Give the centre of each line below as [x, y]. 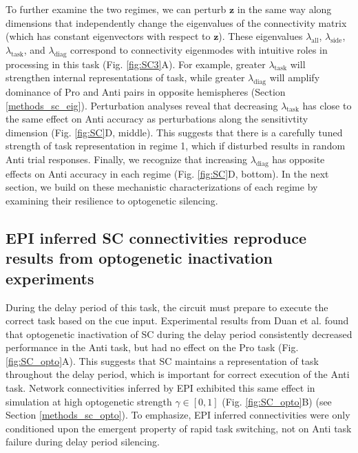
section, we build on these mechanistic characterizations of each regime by [162, 187]
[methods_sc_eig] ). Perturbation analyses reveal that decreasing [142, 105]
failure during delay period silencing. [83, 442]
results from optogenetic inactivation [139, 258]
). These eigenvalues [261, 36]
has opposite [298, 159]
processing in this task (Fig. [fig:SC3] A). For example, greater [136, 64]
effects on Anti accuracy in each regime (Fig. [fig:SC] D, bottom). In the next [167, 173]
